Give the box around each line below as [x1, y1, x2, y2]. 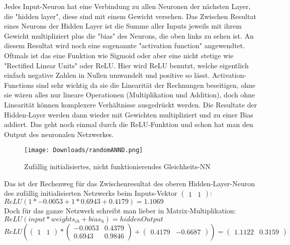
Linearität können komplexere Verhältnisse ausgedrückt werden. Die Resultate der [4, 99, 257, 109]
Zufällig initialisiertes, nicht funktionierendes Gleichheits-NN [24, 161, 211, 171]
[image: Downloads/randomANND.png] [24, 147, 143, 154]
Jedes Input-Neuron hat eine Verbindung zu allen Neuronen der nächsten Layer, [4, 1, 251, 11]
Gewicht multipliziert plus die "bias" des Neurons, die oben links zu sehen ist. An [4, 30, 254, 41]
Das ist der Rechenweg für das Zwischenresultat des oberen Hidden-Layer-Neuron [4, 178, 255, 188]
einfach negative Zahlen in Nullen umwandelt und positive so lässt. [4, 70, 210, 80]
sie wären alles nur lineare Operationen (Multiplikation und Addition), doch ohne [4, 89, 255, 100]
